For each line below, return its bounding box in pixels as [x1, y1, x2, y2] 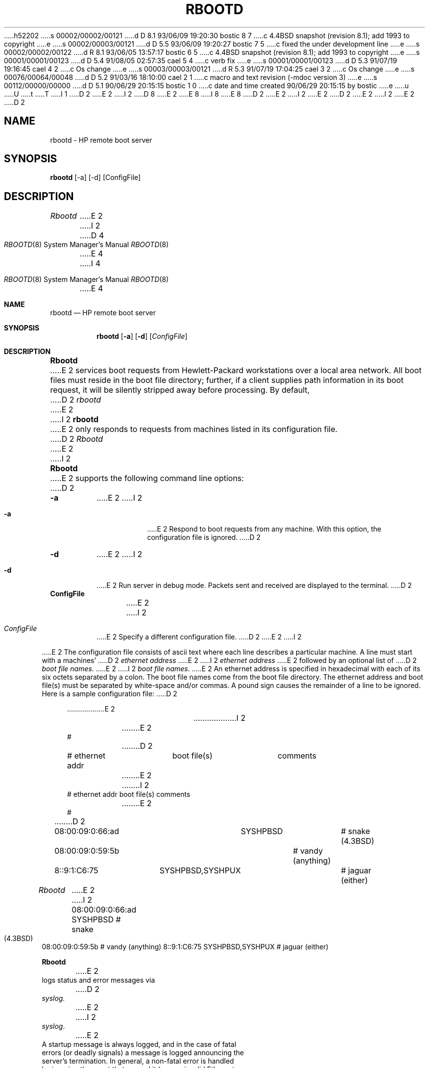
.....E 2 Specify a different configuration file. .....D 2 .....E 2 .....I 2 [96, 633, 302, 641]
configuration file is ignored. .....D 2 [147, 533, 261, 542]
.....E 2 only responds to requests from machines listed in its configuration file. [50, 424, 338, 434]
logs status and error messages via [42, 976, 155, 985]
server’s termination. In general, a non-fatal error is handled [42, 1057, 234, 1066]
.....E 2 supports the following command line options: [50, 473, 244, 483]
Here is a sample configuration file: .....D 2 [42, 689, 177, 698]
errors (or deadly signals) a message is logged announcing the [42, 1048, 244, 1057]
